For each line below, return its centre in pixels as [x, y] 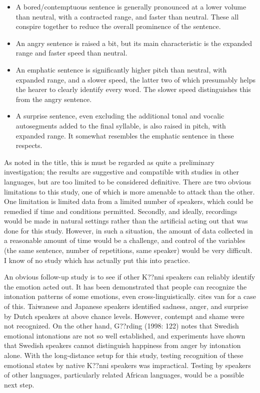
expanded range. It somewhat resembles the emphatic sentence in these [125, 135]
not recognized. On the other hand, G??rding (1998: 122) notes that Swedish [121, 326]
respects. [29, 145]
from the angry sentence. [54, 99]
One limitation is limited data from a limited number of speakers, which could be [129, 201]
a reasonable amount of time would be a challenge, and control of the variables [125, 240]
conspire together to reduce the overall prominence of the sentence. [118, 26]
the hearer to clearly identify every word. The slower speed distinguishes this [133, 89]
